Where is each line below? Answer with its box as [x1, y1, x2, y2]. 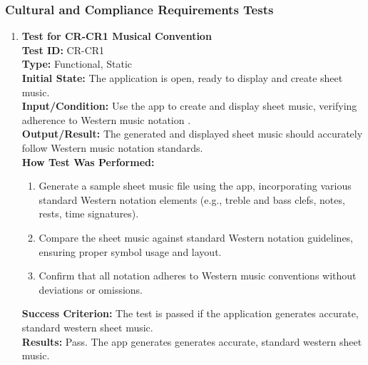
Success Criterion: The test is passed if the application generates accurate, [21, 306, 359, 321]
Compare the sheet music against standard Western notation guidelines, [39, 230, 354, 245]
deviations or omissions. [39, 282, 143, 297]
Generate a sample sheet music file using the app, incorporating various [39, 178, 352, 193]
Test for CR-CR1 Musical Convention [21, 29, 212, 43]
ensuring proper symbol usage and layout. [39, 244, 222, 259]
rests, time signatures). [39, 206, 139, 221]
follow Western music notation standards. [21, 140, 203, 155]
